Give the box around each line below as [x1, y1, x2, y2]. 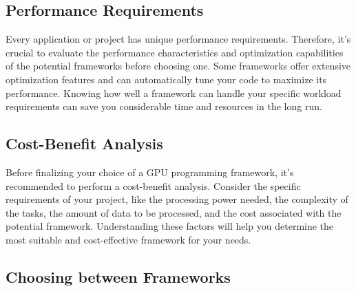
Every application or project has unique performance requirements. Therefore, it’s [6, 32, 351, 46]
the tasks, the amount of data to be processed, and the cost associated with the [6, 205, 342, 219]
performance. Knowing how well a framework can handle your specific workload [6, 85, 342, 100]
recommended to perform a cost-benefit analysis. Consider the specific [6, 178, 301, 193]
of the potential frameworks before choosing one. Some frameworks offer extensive [6, 58, 351, 73]
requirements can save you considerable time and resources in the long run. [6, 99, 322, 114]
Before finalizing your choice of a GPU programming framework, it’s [6, 164, 294, 179]
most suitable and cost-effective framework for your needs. [6, 232, 251, 246]
